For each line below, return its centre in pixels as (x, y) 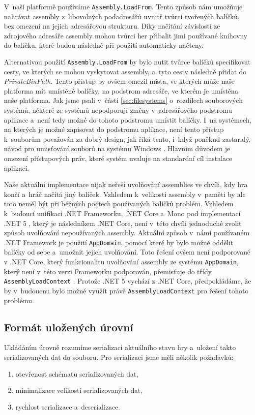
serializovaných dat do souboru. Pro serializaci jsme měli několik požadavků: (119, 357)
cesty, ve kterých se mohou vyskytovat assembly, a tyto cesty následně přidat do (125, 71)
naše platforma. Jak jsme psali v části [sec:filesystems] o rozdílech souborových (123, 100)
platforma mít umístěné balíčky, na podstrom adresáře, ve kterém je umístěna (121, 90)
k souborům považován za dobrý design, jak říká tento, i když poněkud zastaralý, (127, 139)
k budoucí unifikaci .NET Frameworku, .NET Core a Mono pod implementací (122, 213)
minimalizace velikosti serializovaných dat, (79, 390)
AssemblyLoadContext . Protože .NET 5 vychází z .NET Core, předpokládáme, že (127, 281)
